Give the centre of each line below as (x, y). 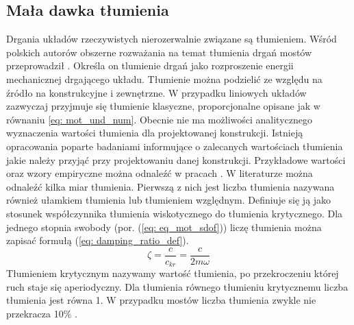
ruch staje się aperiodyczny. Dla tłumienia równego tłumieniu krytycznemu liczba (177, 286)
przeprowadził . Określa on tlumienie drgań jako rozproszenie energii (150, 65)
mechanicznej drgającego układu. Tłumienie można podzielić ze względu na (164, 79)
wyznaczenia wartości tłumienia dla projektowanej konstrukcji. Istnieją (155, 133)
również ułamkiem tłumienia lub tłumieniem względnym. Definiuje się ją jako (169, 200)
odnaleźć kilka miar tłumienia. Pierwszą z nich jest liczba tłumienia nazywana (170, 186)
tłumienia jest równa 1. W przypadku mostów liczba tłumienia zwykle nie (161, 300)
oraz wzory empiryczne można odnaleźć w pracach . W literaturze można (160, 173)
